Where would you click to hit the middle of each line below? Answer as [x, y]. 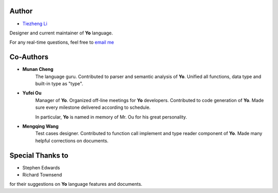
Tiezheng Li [35, 24]
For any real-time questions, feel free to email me [62, 42]
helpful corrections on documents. [72, 141]
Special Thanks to [39, 155]
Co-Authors [29, 57]
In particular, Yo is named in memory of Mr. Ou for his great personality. [111, 117]
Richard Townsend [42, 175]
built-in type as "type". [59, 83]
